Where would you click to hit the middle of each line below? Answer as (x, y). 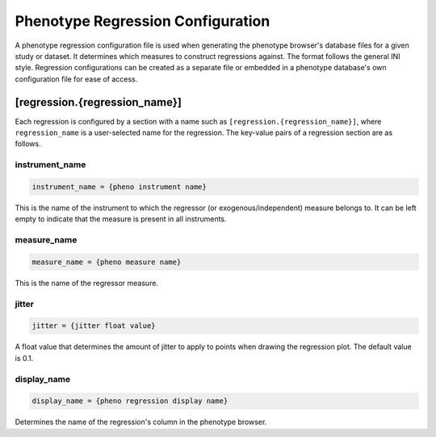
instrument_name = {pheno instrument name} (119, 187)
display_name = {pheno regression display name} (130, 401)
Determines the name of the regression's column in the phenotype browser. (141, 422)
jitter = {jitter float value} (94, 326)
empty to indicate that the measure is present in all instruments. (121, 219)
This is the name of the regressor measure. (87, 283)
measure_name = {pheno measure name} (107, 262)
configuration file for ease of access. (76, 79)
